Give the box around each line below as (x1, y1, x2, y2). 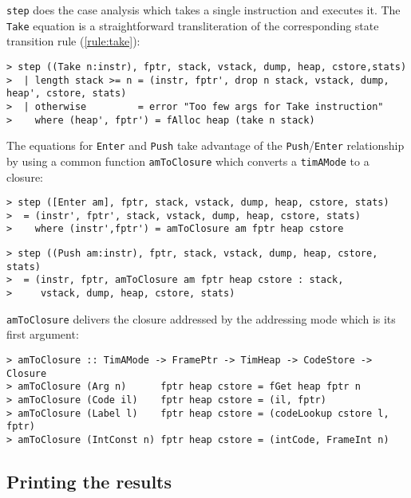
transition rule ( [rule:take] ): (6, 33, 140, 49)
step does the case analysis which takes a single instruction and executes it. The (6, 2, 401, 18)
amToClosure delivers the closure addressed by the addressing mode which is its (6, 310, 396, 327)
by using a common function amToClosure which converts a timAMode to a (6, 152, 370, 169)
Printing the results (6, 469, 172, 493)
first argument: (6, 326, 79, 343)
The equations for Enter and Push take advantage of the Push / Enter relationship (6, 137, 405, 154)
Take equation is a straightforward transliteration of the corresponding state (6, 17, 379, 33)
